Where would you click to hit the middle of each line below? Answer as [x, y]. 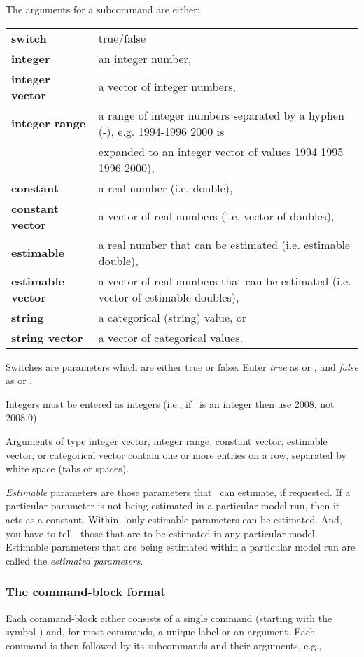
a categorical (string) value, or [173, 317]
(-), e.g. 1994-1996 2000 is [161, 131]
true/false [122, 38]
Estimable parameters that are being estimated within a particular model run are [181, 547]
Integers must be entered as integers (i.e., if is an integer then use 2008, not [170, 403]
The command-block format [86, 592]
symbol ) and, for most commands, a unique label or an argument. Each [161, 631]
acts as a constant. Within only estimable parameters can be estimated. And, [174, 519]
